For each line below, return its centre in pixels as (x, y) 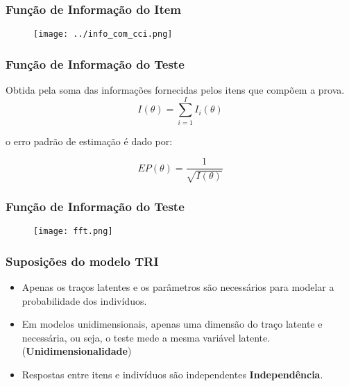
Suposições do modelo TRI (82, 261)
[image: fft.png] (73, 232)
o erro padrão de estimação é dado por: (89, 141)
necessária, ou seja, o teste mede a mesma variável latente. (146, 337)
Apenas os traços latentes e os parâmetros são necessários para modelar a (178, 286)
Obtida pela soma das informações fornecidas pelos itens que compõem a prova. (175, 90)
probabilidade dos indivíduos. (84, 300)
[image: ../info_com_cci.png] (103, 34)
